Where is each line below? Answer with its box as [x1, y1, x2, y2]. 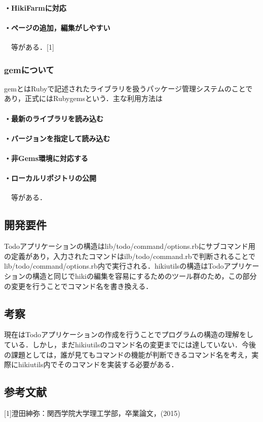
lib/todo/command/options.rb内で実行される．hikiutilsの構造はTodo [4, 261, 224, 271]
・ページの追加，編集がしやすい [4, 22, 110, 33]
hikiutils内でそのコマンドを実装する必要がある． [18, 359, 178, 370]
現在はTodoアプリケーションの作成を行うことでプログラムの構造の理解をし [4, 329, 253, 340]
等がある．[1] [11, 41, 54, 52]
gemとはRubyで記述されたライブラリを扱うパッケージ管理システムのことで [4, 83, 253, 93]
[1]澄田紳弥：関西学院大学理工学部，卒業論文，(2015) [4, 407, 180, 418]
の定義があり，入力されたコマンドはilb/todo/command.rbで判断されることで [4, 250, 256, 261]
